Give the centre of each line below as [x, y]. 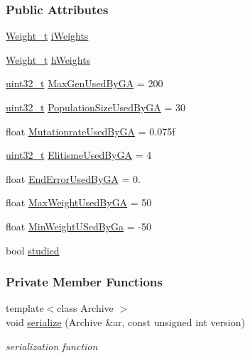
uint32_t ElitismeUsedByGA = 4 [79, 155]
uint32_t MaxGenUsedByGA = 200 [85, 83]
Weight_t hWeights [48, 59]
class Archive [85, 308]
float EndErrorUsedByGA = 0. [73, 178]
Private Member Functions [84, 282]
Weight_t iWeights [47, 36]
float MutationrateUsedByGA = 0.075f [91, 131]
